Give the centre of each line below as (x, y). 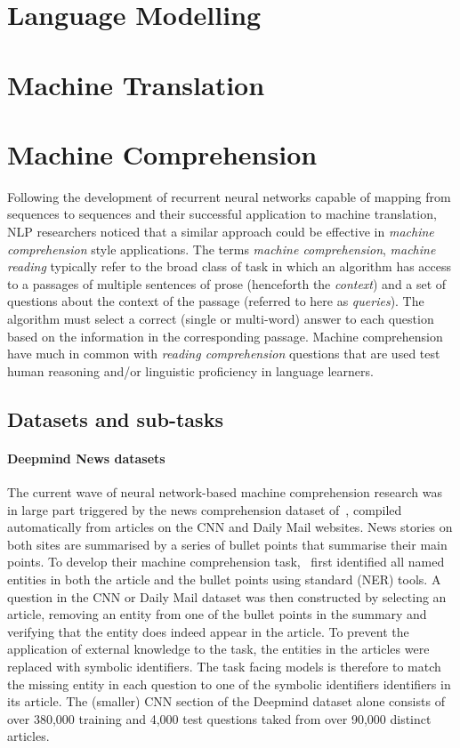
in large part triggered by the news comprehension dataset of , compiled (205, 509)
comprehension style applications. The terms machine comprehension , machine (222, 249)
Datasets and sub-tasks (115, 418)
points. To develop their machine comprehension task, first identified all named (226, 562)
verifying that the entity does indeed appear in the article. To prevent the (208, 631)
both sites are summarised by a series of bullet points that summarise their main (227, 544)
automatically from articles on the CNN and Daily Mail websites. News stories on (230, 527)
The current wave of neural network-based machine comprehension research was (225, 491)
